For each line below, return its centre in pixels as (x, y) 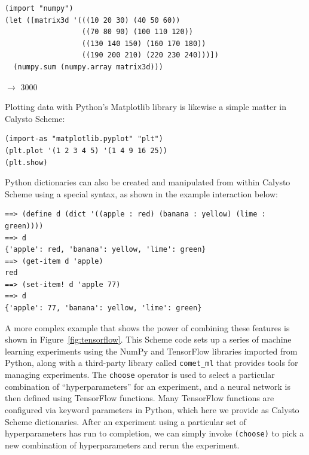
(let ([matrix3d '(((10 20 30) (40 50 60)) (93, 20)
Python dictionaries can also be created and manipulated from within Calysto (148, 182)
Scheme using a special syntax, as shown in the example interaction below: (141, 193)
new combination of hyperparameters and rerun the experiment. (122, 445)
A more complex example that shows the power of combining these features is (147, 327)
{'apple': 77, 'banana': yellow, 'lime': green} (103, 308)
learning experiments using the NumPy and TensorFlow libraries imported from (151, 351)
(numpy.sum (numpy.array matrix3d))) (88, 67)
